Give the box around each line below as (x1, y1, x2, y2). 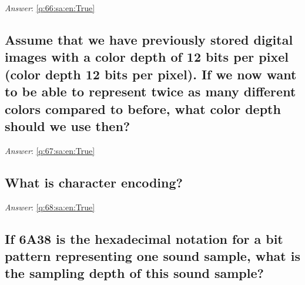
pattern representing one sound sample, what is (5, 246, 300, 264)
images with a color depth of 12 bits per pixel (5, 48, 289, 66)
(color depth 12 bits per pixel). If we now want (5, 65, 297, 83)
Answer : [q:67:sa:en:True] (5, 144, 95, 156)
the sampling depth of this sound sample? (5, 264, 264, 282)
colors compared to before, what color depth (5, 99, 281, 118)
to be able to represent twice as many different (5, 82, 296, 100)
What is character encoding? (5, 173, 183, 191)
